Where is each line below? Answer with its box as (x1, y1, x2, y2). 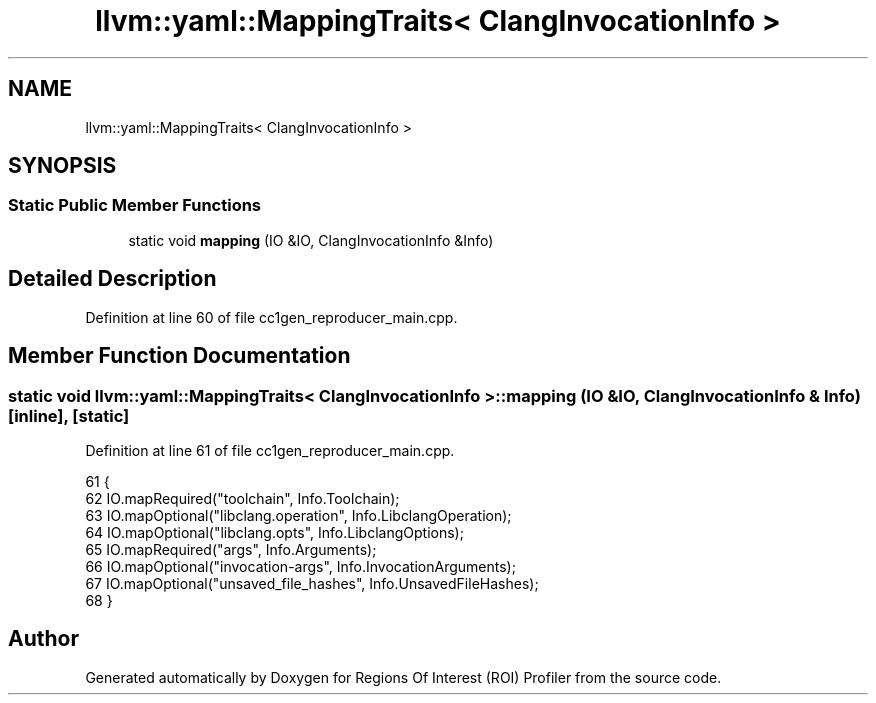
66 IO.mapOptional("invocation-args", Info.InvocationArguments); (85, 557, 516, 575)
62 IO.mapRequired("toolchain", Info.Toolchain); (85, 489, 400, 507)
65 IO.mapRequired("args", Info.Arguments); (85, 540, 377, 558)
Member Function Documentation (8, 343, 351, 369)
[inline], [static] (8, 405, 130, 426)
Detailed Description (8, 266, 217, 292)
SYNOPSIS (8, 153, 117, 179)
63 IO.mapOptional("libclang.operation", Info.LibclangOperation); (85, 506, 512, 524)
